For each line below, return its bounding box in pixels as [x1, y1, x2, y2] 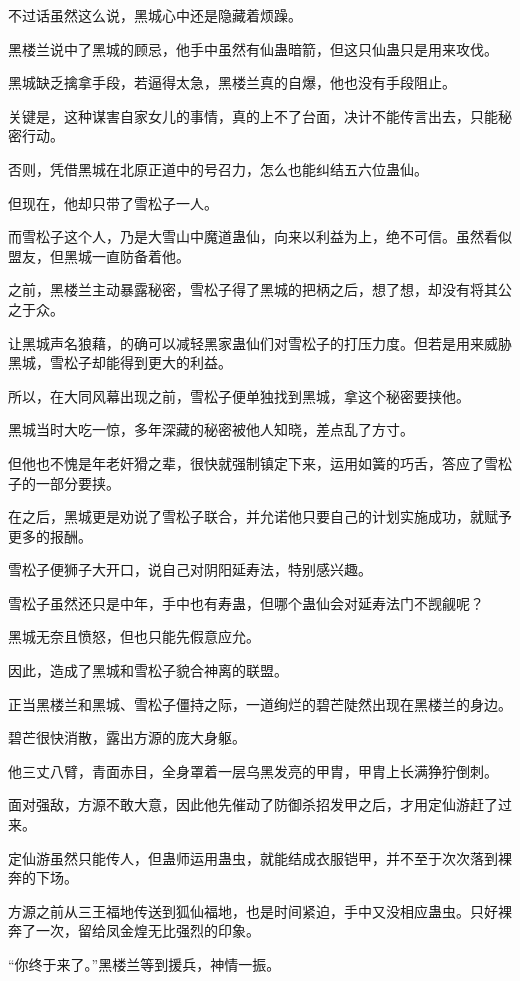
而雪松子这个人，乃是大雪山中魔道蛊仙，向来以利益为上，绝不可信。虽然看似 [8, 226, 512, 247]
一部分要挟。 [35, 472, 120, 493]
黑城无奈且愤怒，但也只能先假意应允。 [8, 626, 260, 647]
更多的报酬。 [8, 525, 92, 546]
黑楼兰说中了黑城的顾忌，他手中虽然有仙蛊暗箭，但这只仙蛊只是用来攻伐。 [8, 38, 498, 59]
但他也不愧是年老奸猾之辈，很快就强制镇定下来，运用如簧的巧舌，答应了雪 [8, 452, 498, 473]
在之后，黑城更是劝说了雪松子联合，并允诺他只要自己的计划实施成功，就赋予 [8, 506, 512, 527]
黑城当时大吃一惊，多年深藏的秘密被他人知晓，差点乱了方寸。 [8, 419, 414, 440]
